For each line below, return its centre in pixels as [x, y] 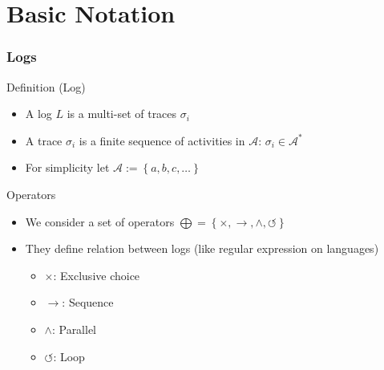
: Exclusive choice [97, 275]
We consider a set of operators [100, 221]
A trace [44, 140]
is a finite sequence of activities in [162, 140]
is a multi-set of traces [122, 114]
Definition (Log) [46, 86]
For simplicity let [67, 167]
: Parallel [74, 329]
